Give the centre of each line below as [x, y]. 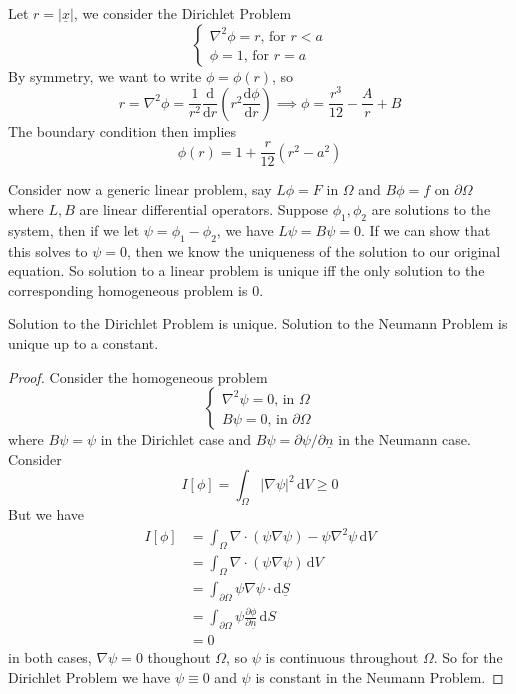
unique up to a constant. [83, 342]
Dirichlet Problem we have [89, 676]
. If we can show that [426, 229]
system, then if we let [74, 229]
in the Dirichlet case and [176, 439]
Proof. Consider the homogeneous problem [138, 376]
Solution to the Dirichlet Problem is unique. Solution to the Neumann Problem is [258, 323]
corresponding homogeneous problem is [128, 289]
